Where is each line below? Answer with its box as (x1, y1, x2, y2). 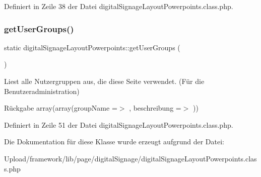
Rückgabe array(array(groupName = (4, 103, 117, 113)
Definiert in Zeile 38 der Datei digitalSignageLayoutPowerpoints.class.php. (4, 1, 233, 11)
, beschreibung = (129, 103, 181, 113)
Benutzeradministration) (4, 85, 80, 96)
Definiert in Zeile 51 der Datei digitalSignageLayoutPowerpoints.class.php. (4, 119, 233, 130)
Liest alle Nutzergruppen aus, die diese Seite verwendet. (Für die (4, 76, 205, 86)
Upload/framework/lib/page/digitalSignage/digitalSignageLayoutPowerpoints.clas (4, 153, 257, 163)
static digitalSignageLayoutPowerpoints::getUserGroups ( (4, 42, 180, 52)
